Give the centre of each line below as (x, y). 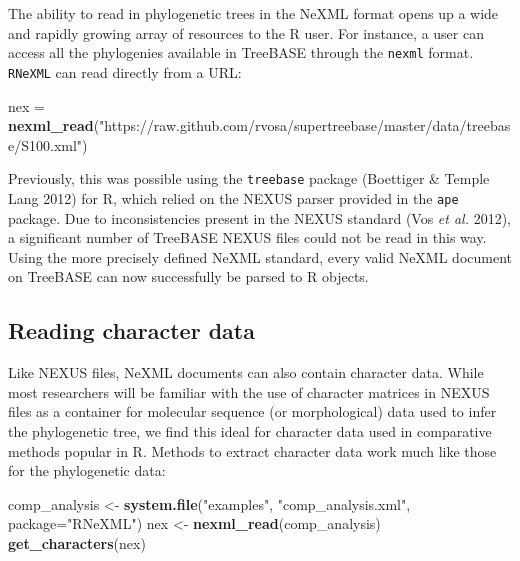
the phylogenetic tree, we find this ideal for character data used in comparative (250, 430)
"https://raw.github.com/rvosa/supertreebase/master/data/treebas (305, 125)
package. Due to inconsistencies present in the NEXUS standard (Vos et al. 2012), (259, 217)
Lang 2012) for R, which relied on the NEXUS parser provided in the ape (233, 197)
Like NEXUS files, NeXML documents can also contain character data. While (246, 372)
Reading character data (131, 330)
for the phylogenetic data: (87, 470)
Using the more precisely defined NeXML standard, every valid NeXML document (260, 256)
